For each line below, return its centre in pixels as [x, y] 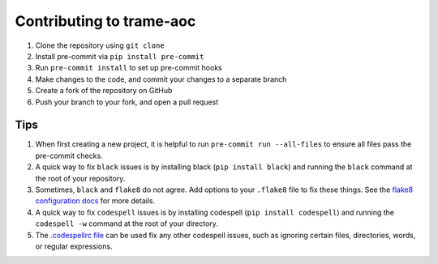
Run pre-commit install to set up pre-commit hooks [129, 68]
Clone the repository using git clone [100, 45]
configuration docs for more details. [95, 201]
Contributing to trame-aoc [105, 21]
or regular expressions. [74, 246]
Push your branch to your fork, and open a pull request [127, 102]
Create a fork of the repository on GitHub [104, 91]
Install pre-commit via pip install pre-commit [120, 56]
